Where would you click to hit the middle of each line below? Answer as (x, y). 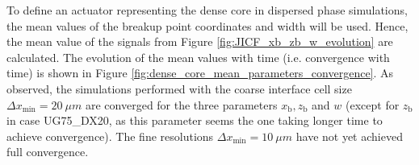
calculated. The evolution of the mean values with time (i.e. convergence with (198, 57)
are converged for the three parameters (181, 104)
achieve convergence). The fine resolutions (110, 136)
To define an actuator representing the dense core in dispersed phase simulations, (207, 10)
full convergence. (48, 152)
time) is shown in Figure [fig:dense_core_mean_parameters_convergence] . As (200, 73)
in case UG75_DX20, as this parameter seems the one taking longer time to (195, 120)
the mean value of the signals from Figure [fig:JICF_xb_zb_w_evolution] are (200, 41)
